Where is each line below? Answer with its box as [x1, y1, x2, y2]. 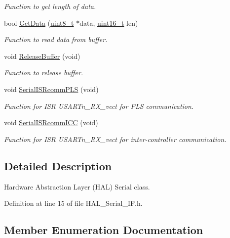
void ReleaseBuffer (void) [4, 50, 80, 61]
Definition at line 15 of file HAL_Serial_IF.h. [4, 198, 143, 208]
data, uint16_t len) [79, 17, 138, 28]
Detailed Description [4, 158, 112, 173]
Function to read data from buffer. [4, 34, 108, 45]
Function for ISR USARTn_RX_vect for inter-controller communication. [4, 134, 227, 144]
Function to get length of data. [4, 1, 96, 11]
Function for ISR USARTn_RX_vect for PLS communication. [4, 100, 194, 111]
